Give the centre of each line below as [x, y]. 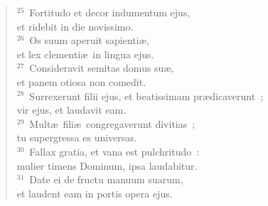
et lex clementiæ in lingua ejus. [85, 54]
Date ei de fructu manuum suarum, [106, 179]
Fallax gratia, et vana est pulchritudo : [114, 151]
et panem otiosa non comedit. [81, 81]
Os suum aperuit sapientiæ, [89, 40]
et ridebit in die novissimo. [75, 26]
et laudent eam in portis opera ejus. [95, 193]
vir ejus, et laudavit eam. [71, 110]
